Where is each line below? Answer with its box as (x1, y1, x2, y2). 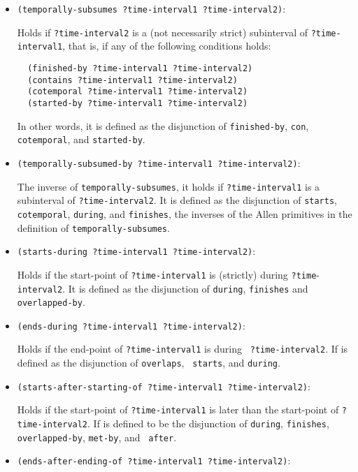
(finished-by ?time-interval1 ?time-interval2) (27, 63, 253, 73)
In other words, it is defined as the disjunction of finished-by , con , (17, 118, 309, 133)
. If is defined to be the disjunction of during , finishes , (87, 416, 329, 431)
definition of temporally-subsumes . (17, 220, 170, 235)
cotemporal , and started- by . (17, 132, 145, 147)
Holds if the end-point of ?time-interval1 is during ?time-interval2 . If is (17, 341, 348, 356)
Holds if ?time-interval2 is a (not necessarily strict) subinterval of (17, 24, 308, 39)
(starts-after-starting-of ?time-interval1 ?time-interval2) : (17, 378, 310, 393)
